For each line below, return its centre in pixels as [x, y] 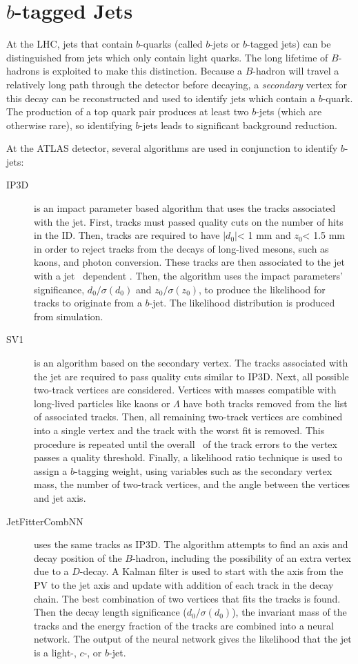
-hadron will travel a [296, 71]
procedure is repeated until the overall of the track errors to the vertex [186, 443]
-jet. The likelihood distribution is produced [242, 303]
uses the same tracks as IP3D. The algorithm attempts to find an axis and [191, 544]
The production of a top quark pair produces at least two [128, 111]
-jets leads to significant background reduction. [238, 125]
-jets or [225, 44]
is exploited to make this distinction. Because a [143, 71]
